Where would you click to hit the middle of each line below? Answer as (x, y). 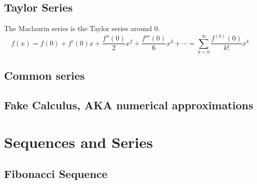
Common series (45, 75)
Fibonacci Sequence (56, 174)
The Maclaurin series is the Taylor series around (78, 28)
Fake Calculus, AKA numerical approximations (129, 105)
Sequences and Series (79, 142)
